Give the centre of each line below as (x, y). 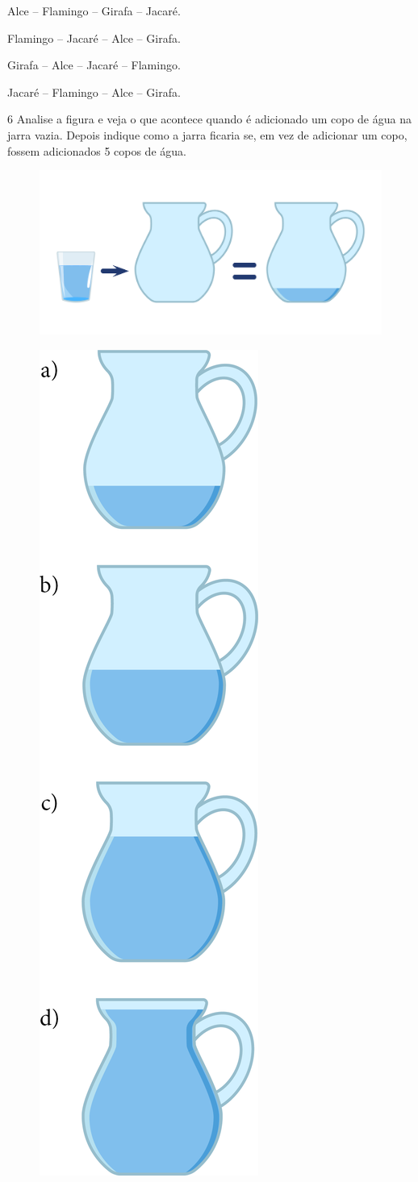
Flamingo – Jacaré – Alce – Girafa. (94, 37)
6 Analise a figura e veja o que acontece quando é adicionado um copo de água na (209, 119)
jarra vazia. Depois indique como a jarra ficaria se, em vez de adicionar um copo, (207, 134)
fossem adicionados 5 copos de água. (97, 150)
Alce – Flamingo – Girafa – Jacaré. (94, 10)
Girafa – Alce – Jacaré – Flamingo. (94, 65)
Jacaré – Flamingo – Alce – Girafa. (94, 92)
